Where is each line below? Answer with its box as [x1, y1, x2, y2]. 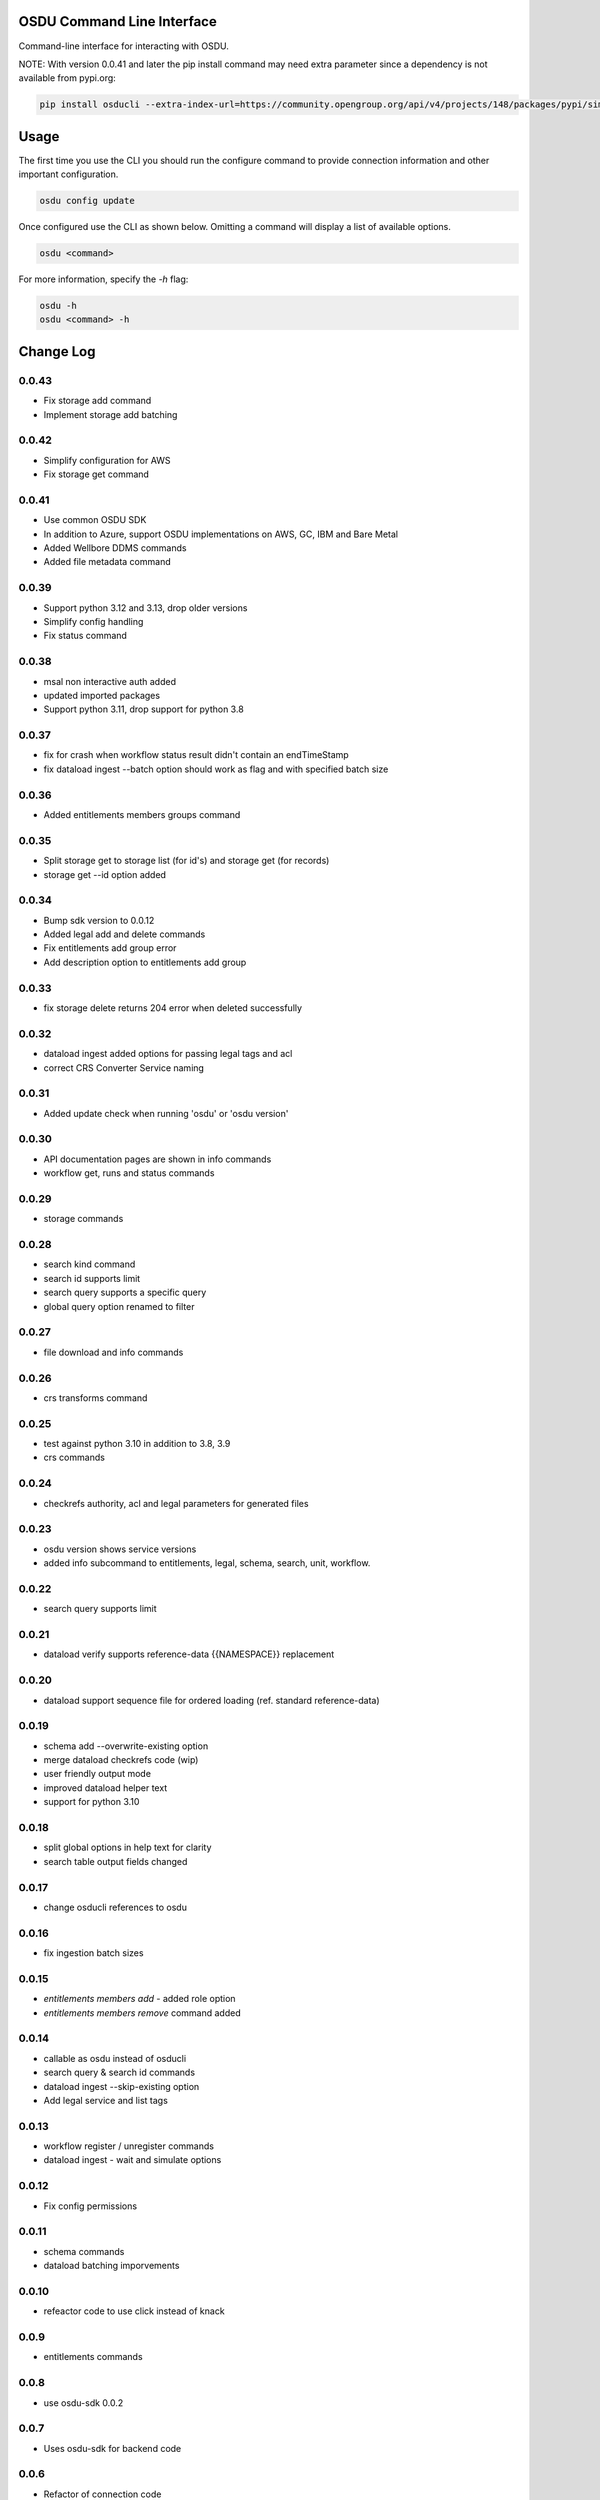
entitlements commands [43, 2351, 144, 2363]
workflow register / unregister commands [43, 2140, 215, 2152]
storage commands [43, 1213, 124, 1225]
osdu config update [39, 195, 135, 207]
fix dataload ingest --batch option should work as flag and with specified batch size [43, 763, 389, 775]
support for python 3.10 [43, 1796, 140, 1808]
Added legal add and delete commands [43, 928, 206, 940]
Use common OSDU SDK [43, 514, 147, 526]
